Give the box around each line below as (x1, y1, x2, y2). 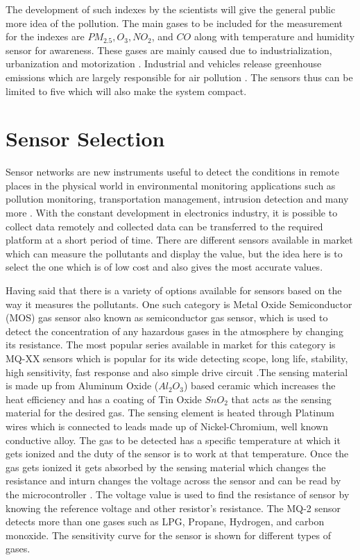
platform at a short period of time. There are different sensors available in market (6, 232, 353, 247)
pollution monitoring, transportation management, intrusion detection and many (6, 192, 349, 206)
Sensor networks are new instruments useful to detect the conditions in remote (6, 164, 339, 179)
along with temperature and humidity (194, 29, 355, 44)
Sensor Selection (6, 124, 165, 153)
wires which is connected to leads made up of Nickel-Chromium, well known (6, 418, 328, 433)
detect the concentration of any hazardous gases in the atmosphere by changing (6, 323, 343, 338)
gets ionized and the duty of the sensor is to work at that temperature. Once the (6, 446, 349, 461)
